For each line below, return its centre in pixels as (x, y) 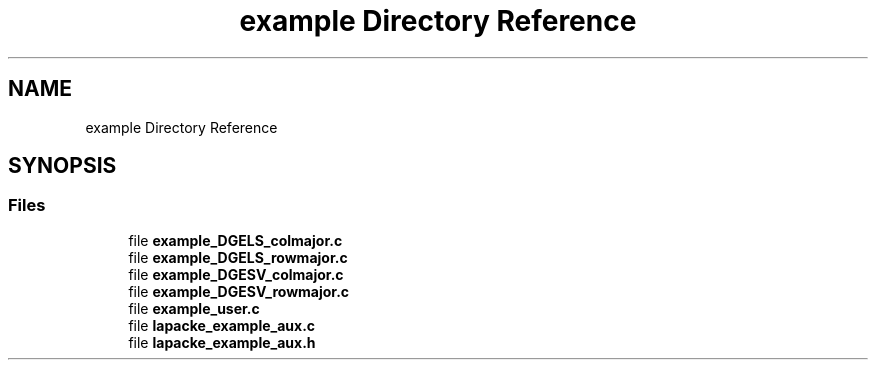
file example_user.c (194, 308)
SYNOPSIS (62, 166)
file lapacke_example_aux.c (222, 325)
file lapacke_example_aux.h (222, 342)
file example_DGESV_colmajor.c (236, 274)
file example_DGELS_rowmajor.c (238, 257)
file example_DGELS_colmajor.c (235, 240)
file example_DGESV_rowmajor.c (239, 291)
